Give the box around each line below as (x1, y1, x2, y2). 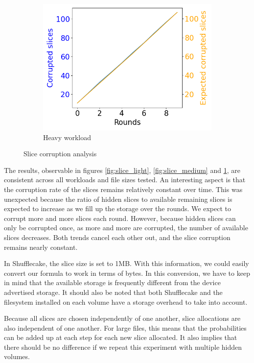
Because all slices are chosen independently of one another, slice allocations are (4, 313, 241, 323)
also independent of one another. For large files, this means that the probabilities (4, 322, 247, 333)
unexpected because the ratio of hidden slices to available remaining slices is (4, 194, 232, 204)
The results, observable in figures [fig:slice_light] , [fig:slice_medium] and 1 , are (4, 165, 240, 175)
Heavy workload (43, 132, 92, 142)
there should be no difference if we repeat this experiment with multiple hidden (4, 341, 242, 352)
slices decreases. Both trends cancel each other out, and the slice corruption (4, 232, 231, 242)
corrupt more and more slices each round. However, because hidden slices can (4, 213, 236, 223)
